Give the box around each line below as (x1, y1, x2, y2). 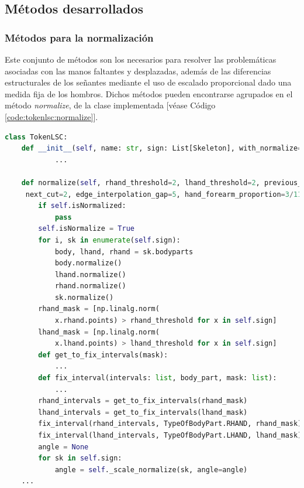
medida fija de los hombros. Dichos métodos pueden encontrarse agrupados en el (5, 87, 293, 100)
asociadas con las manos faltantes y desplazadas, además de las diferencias (5, 64, 271, 77)
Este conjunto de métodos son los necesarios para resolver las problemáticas (5, 53, 277, 65)
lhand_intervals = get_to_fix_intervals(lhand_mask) (38, 408, 248, 417)
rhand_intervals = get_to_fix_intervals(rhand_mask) (38, 397, 248, 405)
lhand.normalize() (54, 270, 126, 279)
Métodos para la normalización (5, 30, 154, 45)
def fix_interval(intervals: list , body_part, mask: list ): (38, 374, 277, 383)
